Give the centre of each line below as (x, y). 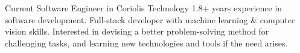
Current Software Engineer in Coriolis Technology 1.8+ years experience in (144, 8)
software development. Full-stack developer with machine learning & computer (150, 19)
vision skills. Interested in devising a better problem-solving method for (137, 31)
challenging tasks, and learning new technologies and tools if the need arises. (146, 43)
